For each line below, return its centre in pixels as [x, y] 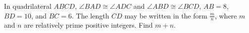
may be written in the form [166, 15]
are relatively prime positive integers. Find [88, 25]
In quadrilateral [28, 6]
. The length [91, 15]
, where [226, 15]
